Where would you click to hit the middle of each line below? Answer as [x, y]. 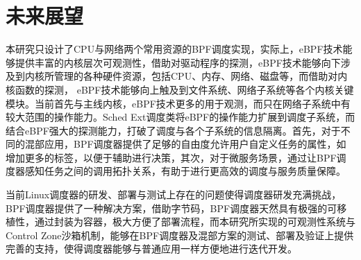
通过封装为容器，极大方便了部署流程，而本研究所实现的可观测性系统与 [195, 222]
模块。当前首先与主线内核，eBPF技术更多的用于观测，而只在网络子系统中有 [178, 103]
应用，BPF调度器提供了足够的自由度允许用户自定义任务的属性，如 [195, 144]
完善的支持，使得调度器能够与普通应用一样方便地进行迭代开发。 [151, 249]
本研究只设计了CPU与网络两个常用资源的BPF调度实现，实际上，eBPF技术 [174, 49]
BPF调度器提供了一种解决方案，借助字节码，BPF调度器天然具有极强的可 [171, 208]
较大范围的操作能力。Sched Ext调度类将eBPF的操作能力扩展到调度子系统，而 [180, 117]
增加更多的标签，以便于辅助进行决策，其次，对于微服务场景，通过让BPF [171, 157]
